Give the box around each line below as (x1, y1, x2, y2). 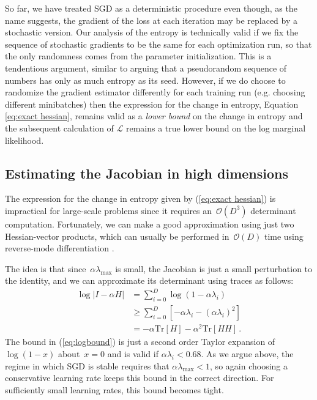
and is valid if (107, 347, 158, 360)
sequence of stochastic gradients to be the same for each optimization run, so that (5, 37, 312, 50)
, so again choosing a (210, 359, 288, 372)
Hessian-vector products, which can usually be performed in (5, 229, 229, 242)
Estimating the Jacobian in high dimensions (5, 163, 289, 182)
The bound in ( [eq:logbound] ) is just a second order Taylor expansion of (5, 335, 275, 348)
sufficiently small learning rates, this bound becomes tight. (5, 383, 224, 396)
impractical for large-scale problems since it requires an (5, 204, 212, 217)
